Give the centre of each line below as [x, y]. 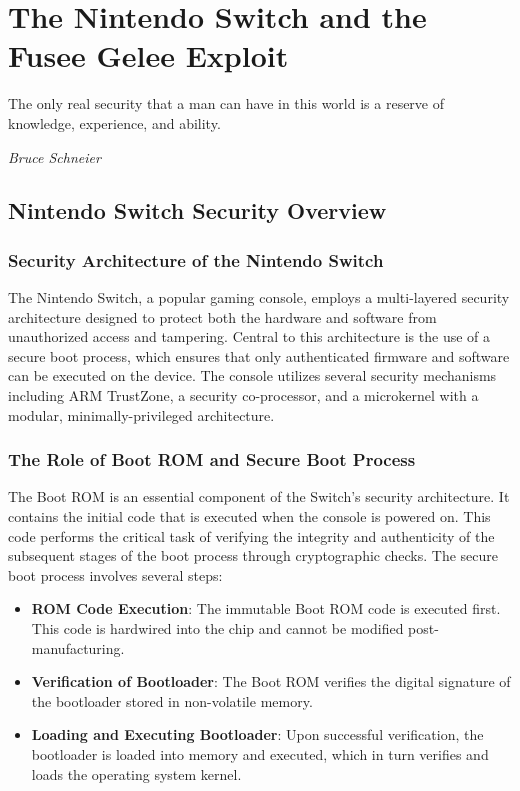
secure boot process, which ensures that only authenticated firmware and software [259, 355]
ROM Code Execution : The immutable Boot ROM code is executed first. [266, 608]
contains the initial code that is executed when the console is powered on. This [249, 516]
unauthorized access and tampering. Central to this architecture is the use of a [249, 336]
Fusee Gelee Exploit [148, 55]
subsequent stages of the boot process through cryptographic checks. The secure [253, 555]
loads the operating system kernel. [136, 773]
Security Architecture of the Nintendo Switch [196, 259]
